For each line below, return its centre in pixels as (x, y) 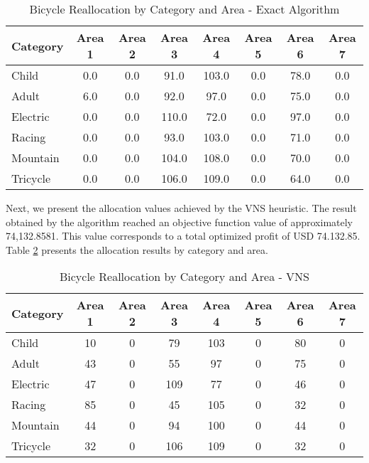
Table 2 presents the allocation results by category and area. (137, 249)
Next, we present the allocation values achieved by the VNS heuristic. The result (181, 208)
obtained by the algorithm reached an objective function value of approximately (179, 222)
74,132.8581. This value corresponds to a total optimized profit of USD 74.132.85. (183, 236)
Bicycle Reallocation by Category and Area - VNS (184, 277)
